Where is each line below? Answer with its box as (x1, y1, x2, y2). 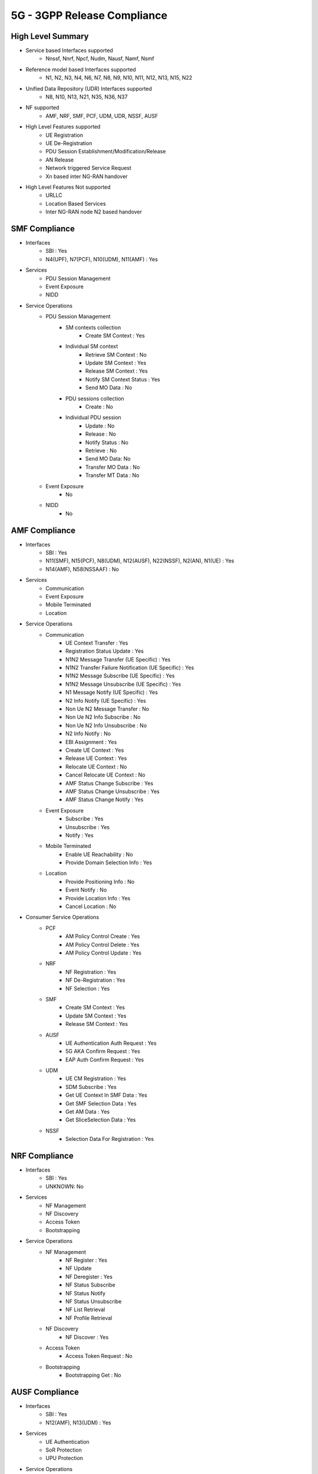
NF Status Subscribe (65, 1281, 116, 1288)
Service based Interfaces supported (25, 47, 113, 54)
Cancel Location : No (65, 903, 117, 910)
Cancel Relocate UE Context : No (65, 771, 145, 778)
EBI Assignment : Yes (65, 738, 117, 745)
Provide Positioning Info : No (65, 878, 135, 885)
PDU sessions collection (65, 395, 125, 402)
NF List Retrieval (65, 1306, 105, 1313)
